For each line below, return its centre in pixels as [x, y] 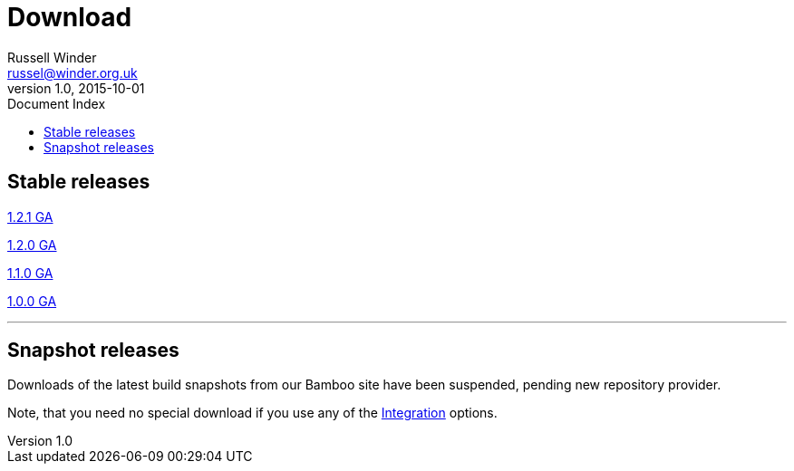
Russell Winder [52, 57]
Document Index [57, 103]
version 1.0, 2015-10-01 [76, 88]
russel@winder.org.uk [73, 72]
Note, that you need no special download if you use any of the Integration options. [252, 413]
